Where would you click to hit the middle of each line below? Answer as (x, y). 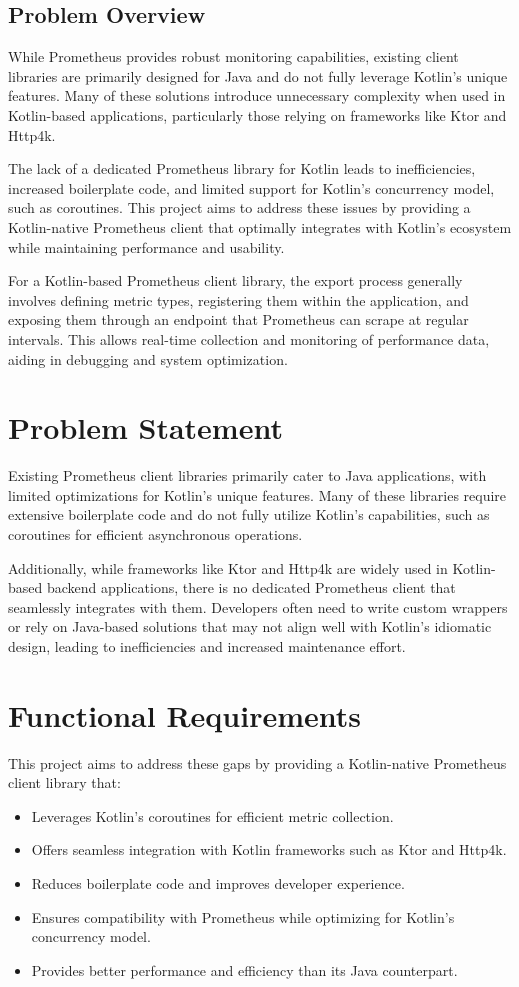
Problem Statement (145, 427)
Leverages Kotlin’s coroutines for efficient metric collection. (212, 815)
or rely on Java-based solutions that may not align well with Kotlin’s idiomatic (250, 626)
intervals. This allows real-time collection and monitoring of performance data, (249, 338)
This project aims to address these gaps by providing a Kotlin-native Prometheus (257, 762)
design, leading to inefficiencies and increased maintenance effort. (207, 645)
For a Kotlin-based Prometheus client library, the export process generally (235, 280)
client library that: (64, 782)
